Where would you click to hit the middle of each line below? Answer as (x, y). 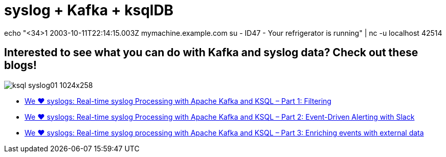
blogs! (20, 65)
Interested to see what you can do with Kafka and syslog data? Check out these (211, 53)
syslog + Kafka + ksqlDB (89, 10)
